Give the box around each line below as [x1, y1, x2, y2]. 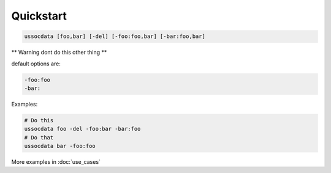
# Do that [24, 134, 54, 141]
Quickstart [11, 9, 67, 23]
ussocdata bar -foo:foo [24, 142, 96, 150]
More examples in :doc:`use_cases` [11, 158, 101, 166]
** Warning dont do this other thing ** [11, 49, 107, 56]
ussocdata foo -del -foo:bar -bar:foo [24, 125, 141, 133]
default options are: [11, 60, 61, 67]
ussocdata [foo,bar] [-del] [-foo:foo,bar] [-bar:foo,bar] [24, 33, 205, 40]
